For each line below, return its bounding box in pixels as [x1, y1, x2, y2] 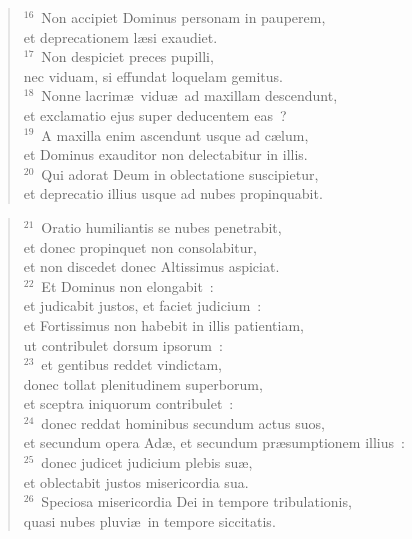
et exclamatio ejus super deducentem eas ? [23, 104, 287, 125]
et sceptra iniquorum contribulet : [23, 393, 234, 414]
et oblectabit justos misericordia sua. [23, 471, 249, 492]
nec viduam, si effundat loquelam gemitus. [23, 65, 283, 86]
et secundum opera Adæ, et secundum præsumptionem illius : [23, 432, 405, 453]
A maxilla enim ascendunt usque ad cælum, [41, 124, 309, 145]
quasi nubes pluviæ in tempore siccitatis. [23, 510, 276, 531]
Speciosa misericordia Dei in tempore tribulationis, [41, 491, 352, 512]
